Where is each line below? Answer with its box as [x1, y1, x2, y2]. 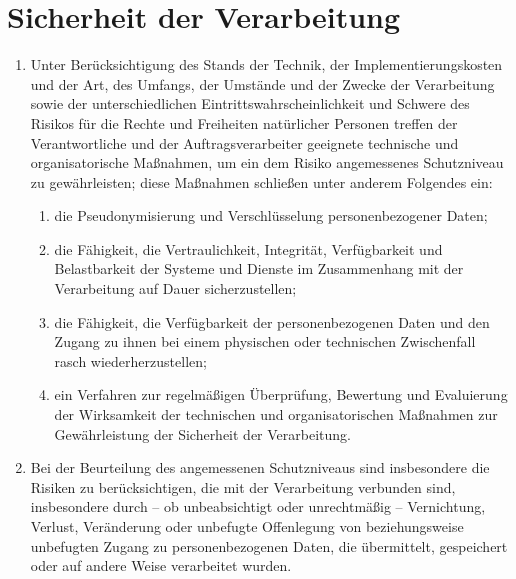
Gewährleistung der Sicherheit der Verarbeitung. [54, 423, 351, 444]
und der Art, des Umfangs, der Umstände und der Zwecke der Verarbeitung [30, 73, 495, 94]
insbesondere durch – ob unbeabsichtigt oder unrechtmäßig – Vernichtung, [30, 496, 486, 517]
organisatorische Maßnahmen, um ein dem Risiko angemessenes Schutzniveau [30, 152, 504, 173]
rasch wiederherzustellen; [54, 350, 207, 371]
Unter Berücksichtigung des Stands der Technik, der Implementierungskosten [30, 54, 503, 75]
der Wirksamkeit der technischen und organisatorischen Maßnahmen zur [54, 404, 498, 425]
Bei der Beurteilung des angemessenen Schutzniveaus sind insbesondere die [30, 457, 490, 478]
